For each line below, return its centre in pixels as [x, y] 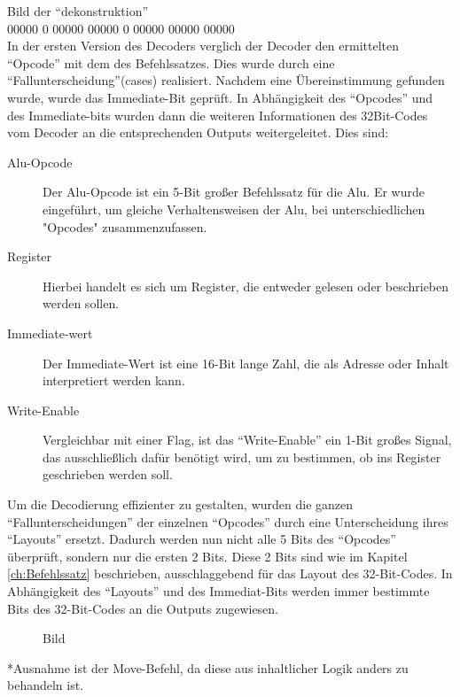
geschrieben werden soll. [108, 474]
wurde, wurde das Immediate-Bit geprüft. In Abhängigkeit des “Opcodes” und [220, 97]
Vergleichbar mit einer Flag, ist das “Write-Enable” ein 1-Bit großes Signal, [247, 440]
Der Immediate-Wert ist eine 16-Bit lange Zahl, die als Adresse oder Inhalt [246, 363]
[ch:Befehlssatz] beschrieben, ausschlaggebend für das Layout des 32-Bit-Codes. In [230, 573]
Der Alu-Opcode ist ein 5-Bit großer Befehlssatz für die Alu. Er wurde [234, 192]
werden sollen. [81, 303]
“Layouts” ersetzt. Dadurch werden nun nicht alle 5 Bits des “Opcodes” [202, 539]
